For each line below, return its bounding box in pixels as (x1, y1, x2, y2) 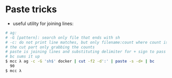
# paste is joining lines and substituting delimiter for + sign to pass (5, 49, 166, 55)
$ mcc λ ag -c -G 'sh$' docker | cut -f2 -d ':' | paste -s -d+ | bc (5, 59, 155, 64)
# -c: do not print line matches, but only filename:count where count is (5, 40, 168, 45)
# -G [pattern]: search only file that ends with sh (5, 35, 120, 40)
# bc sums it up (5, 54, 40, 59)
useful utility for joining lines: (12, 20, 74, 27)
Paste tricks (5, 4, 57, 15)
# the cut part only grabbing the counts (5, 44, 95, 49)
